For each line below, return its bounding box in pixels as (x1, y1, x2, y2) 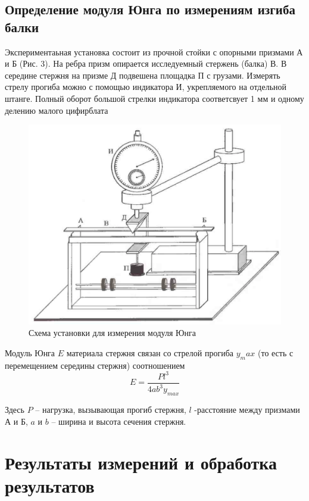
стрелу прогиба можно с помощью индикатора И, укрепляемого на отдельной (5, 80, 287, 93)
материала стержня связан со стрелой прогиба (66, 347, 233, 359)
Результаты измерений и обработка (5, 450, 277, 474)
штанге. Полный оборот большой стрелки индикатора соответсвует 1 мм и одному (5, 92, 304, 104)
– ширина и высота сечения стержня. (51, 415, 186, 427)
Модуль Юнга (5, 347, 55, 359)
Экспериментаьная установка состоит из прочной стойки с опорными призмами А (5, 45, 303, 58)
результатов (5, 473, 95, 497)
